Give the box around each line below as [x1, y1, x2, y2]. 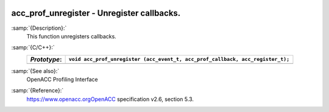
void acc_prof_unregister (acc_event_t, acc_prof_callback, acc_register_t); [68, 56, 289, 63]
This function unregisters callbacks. [26, 32, 117, 40]
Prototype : [30, 55, 62, 63]
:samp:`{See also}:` [11, 67, 60, 74]
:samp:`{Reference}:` [11, 87, 64, 94]
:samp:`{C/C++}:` [11, 44, 55, 51]
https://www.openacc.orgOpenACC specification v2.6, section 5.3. [26, 95, 194, 103]
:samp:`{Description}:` [11, 24, 67, 32]
